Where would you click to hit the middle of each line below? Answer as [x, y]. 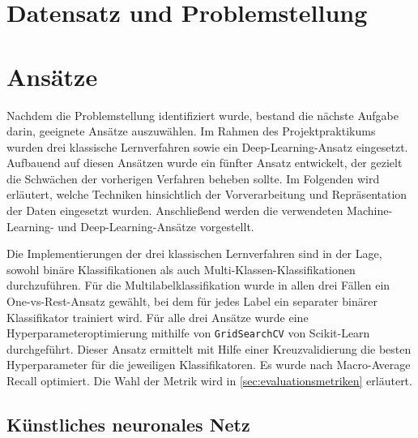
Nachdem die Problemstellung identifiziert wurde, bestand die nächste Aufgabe [203, 115]
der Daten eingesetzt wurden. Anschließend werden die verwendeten [175, 210]
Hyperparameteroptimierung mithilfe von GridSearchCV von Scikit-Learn [188, 333]
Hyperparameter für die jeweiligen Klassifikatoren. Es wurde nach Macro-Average [209, 365]
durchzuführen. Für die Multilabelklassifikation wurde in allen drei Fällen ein [198, 285]
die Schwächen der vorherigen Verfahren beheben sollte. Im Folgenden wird [193, 178]
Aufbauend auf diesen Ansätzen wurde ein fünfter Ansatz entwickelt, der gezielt [205, 163]
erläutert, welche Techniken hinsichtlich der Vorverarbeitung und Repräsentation [207, 194]
